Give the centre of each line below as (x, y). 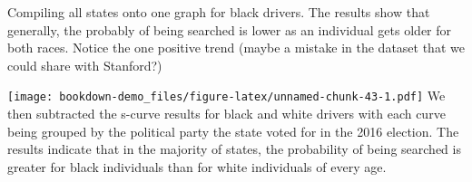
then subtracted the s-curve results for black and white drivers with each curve (226, 114)
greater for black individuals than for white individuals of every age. (197, 166)
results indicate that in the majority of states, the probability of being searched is (234, 149)
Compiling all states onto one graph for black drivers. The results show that (219, 12)
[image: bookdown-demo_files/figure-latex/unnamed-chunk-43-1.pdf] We (226, 96)
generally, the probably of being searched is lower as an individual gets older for (230, 29)
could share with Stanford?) (85, 65)
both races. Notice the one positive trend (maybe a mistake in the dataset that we (236, 48)
